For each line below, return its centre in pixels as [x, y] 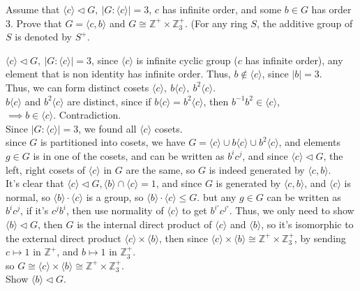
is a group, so [115, 196]
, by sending [320, 238]
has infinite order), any [294, 60]
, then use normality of [115, 210]
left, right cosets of [46, 169]
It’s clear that [35, 183]
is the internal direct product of [144, 224]
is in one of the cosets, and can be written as [129, 155]
